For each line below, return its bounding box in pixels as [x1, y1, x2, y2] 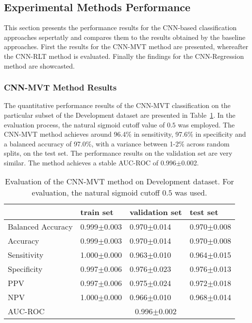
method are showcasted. [4, 60, 75, 71]
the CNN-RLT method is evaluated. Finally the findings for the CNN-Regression [4, 51, 244, 61]
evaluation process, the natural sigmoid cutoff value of [4, 119, 165, 129]
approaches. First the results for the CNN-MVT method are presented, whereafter [4, 41, 249, 52]
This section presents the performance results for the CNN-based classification [4, 22, 237, 33]
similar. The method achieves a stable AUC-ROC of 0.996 [4, 157, 176, 167]
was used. [174, 186, 207, 198]
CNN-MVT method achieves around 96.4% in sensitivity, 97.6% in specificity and [4, 129, 246, 139]
